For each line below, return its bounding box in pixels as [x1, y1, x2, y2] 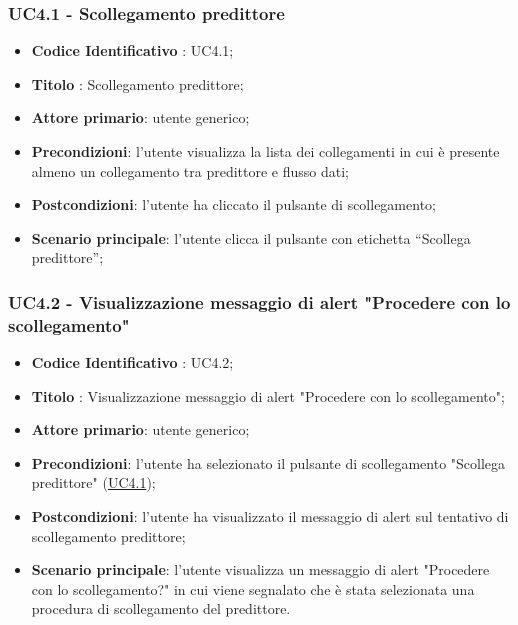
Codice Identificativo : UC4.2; [31, 352, 234, 373]
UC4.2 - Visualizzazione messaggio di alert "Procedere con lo [8, 289, 511, 314]
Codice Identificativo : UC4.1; [31, 40, 234, 61]
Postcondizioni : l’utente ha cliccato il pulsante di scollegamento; [31, 194, 436, 215]
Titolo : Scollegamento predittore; [31, 73, 244, 94]
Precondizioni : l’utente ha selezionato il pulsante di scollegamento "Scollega [31, 452, 506, 473]
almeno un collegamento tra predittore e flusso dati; [31, 160, 350, 181]
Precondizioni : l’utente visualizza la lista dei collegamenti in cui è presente [31, 141, 500, 161]
